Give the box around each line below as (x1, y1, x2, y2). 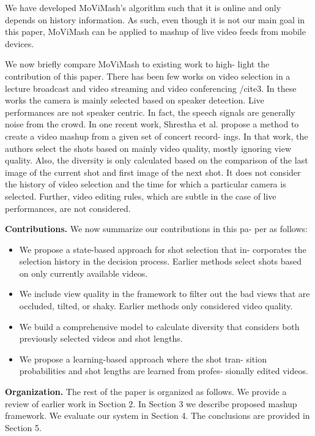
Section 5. (5, 421, 42, 434)
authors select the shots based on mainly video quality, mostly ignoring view (5, 141, 291, 154)
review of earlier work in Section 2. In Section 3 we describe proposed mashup (5, 397, 297, 410)
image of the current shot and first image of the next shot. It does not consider (5, 165, 301, 178)
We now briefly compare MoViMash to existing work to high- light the (5, 58, 270, 70)
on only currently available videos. (19, 266, 148, 279)
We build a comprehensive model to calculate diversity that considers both (19, 320, 300, 333)
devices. (5, 37, 34, 50)
